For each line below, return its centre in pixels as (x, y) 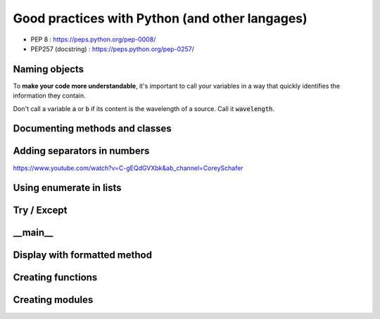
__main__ (33, 233)
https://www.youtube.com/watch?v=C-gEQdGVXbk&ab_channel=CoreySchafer (128, 168)
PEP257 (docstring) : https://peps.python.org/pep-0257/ (113, 48)
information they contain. (49, 96)
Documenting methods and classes (92, 129)
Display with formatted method (83, 255)
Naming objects (49, 69)
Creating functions (55, 278)
